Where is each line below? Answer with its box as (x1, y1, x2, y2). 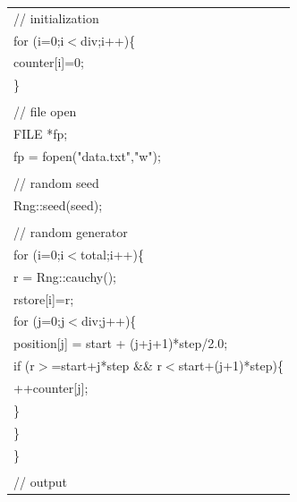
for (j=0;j (13, 311, 65, 330)
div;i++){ (81, 30, 136, 49)
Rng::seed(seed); (13, 196, 103, 214)
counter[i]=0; (13, 53, 85, 72)
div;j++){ (81, 311, 137, 330)
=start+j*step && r (51, 356, 162, 375)
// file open (13, 102, 77, 121)
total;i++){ (81, 244, 144, 263)
